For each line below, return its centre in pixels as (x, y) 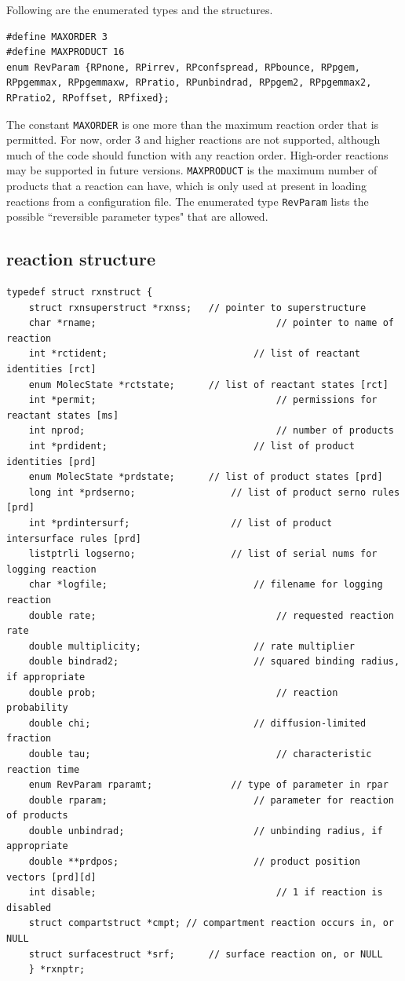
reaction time (43, 769)
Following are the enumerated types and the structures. (140, 9)
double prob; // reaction (183, 692)
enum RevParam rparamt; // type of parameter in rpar (208, 785)
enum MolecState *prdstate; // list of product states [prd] (206, 477)
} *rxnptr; (57, 970)
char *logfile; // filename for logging (206, 585)
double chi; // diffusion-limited (197, 723)
